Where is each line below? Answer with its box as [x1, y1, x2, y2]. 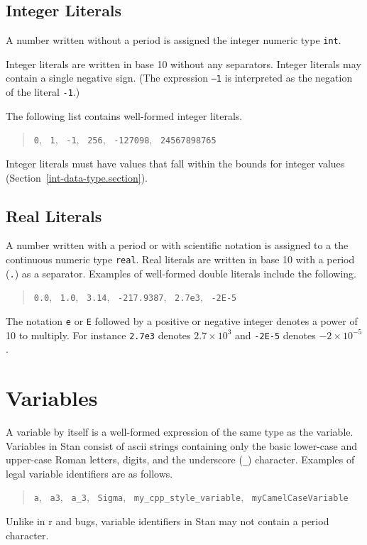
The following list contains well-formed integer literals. [6, 108, 243, 123]
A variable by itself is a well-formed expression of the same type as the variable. [6, 424, 354, 439]
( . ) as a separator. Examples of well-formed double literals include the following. [6, 265, 356, 280]
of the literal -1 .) [6, 84, 80, 99]
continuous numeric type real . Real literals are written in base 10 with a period [6, 252, 355, 266]
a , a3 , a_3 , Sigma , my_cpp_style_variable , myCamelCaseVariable [33, 490, 349, 505]
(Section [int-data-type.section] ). [6, 170, 148, 185]
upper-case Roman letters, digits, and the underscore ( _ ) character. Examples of [6, 452, 355, 467]
